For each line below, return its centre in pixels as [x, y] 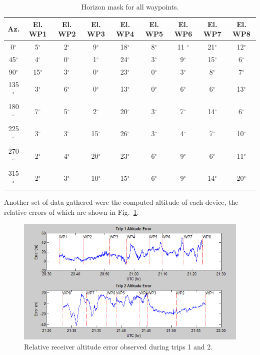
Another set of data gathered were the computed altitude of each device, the [121, 202]
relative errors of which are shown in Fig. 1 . [71, 212]
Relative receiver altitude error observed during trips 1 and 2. [118, 346]
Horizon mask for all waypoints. [130, 7]
